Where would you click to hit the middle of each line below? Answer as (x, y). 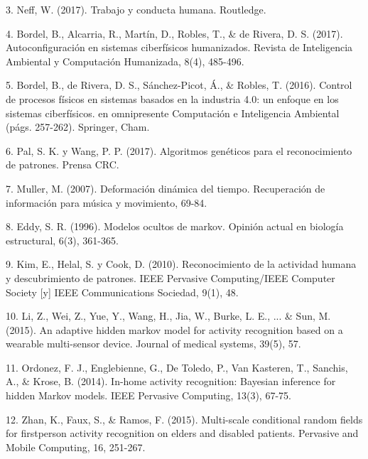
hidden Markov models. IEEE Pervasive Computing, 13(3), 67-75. (148, 395)
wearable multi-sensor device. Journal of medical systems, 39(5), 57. (153, 344)
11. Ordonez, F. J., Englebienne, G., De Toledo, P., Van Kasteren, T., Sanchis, (177, 367)
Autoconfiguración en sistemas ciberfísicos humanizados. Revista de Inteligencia (179, 47)
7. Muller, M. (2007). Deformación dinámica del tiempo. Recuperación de (166, 188)
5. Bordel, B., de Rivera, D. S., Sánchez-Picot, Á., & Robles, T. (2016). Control (179, 85)
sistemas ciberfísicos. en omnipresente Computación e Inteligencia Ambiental (173, 113)
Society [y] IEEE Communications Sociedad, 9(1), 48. (122, 292)
